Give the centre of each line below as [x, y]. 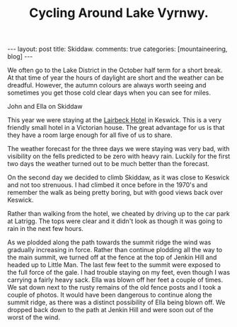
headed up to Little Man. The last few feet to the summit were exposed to [114, 265]
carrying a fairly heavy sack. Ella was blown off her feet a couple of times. [115, 280]
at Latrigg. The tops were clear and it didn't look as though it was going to [115, 221]
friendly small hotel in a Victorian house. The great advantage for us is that [116, 128]
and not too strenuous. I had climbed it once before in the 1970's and [108, 185]
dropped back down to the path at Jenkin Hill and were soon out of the [110, 310]
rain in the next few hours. [45, 229]
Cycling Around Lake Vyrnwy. [119, 13]
